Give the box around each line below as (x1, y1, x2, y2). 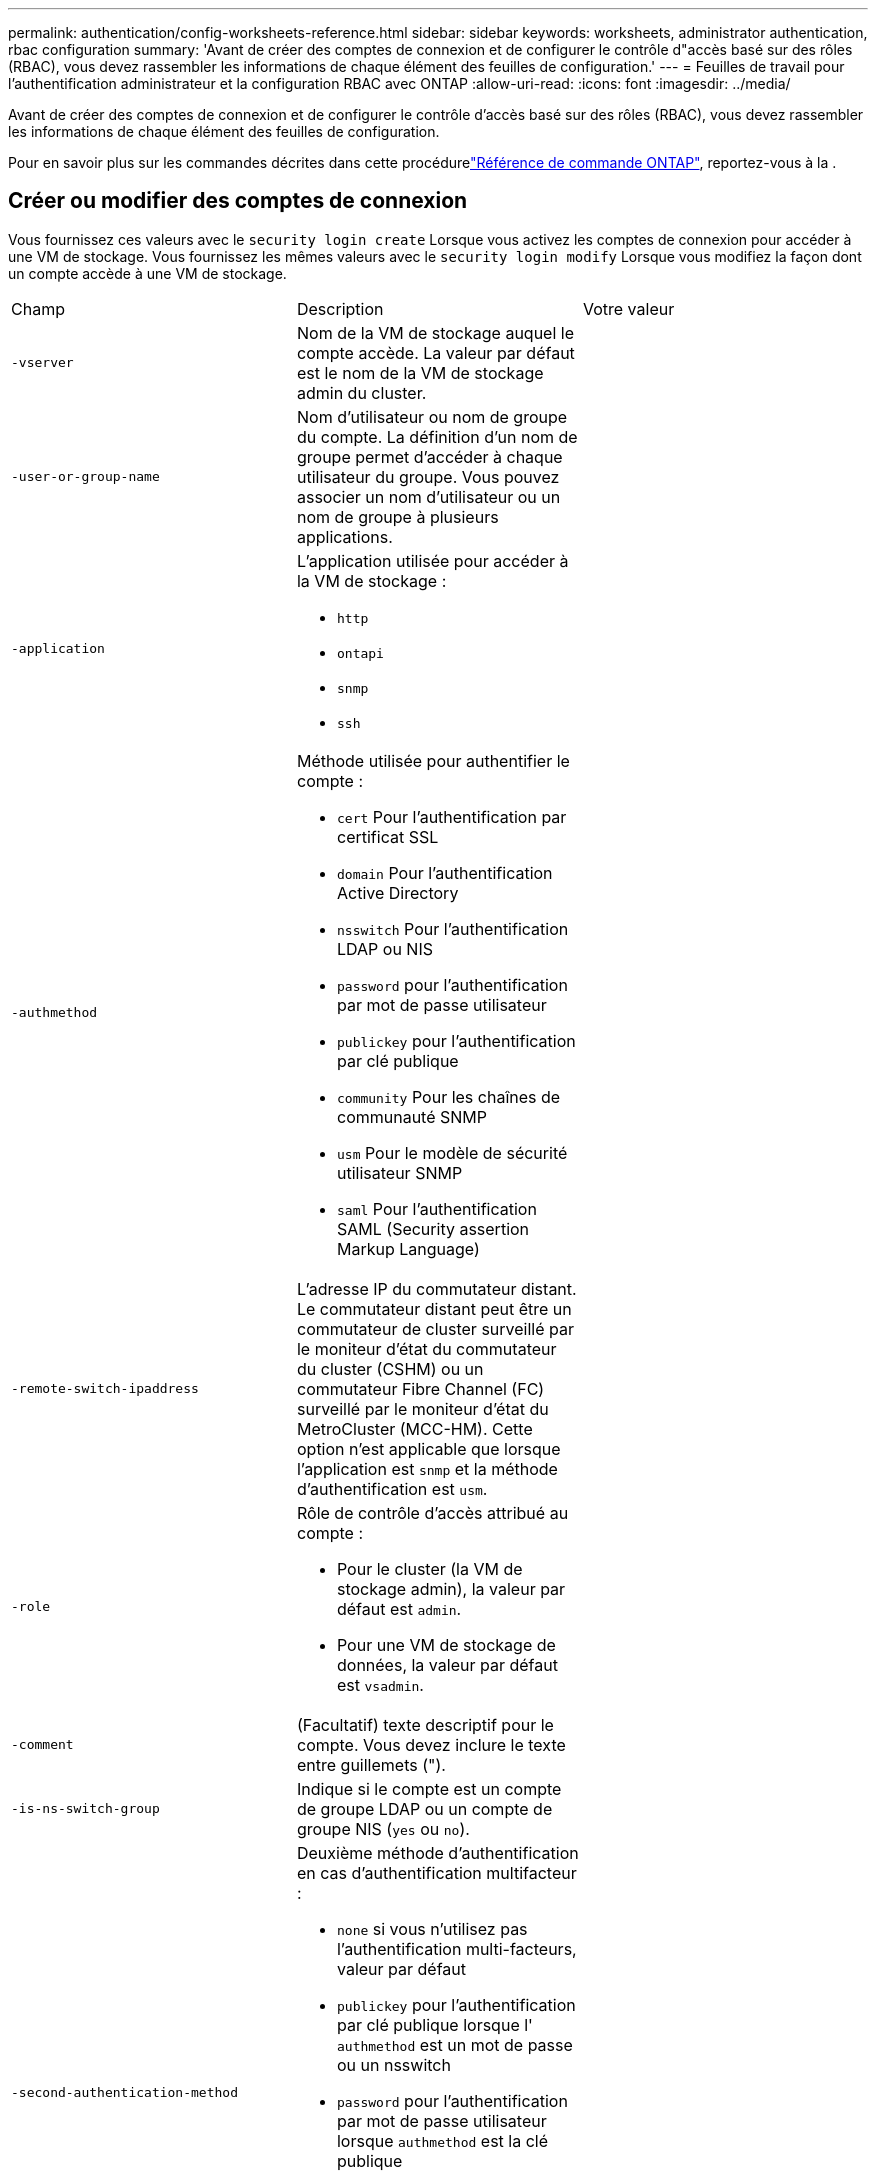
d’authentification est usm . (296, 1478, 488, 1499)
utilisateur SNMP (336, 1162, 463, 1183)
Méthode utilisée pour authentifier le (296, 750, 570, 771)
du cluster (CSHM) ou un (296, 1358, 484, 1379)
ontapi (336, 645, 384, 661)
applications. (296, 526, 393, 547)
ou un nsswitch (336, 2054, 451, 2075)
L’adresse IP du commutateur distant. (296, 1278, 577, 1299)
